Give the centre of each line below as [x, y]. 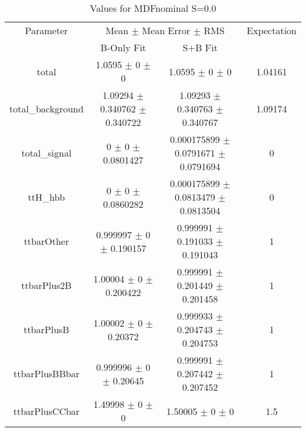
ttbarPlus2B [46, 285]
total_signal [46, 153]
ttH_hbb [46, 197]
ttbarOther [46, 241]
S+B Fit [200, 47]
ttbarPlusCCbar [46, 411]
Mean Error [166, 30]
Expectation [272, 30]
